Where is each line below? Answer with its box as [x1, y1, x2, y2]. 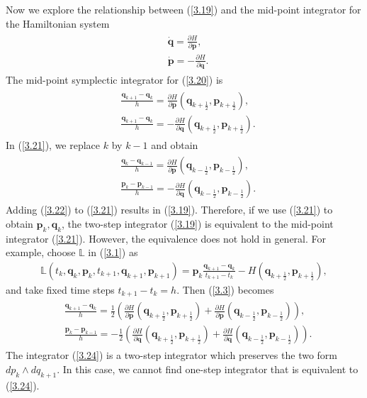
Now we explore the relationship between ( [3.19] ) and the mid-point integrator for [6, 2, 361, 16]
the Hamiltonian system [6, 16, 110, 31]
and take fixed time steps [6, 282, 115, 297]
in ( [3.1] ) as [88, 245, 138, 260]
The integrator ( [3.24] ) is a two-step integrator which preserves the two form [6, 348, 337, 363]
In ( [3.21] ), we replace [6, 137, 101, 152]
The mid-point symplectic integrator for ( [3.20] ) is [6, 72, 223, 87]
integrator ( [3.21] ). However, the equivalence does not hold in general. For [6, 231, 326, 245]
